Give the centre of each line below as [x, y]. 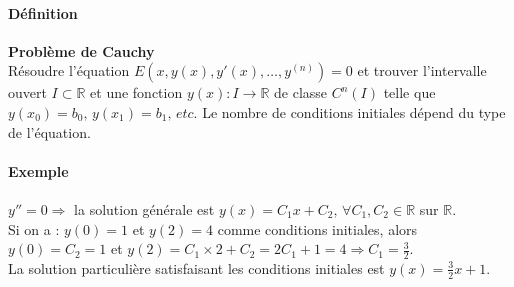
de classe [301, 92]
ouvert [27, 92]
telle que [409, 92]
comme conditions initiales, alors [317, 228]
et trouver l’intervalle [422, 70]
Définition [43, 12]
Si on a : [34, 228]
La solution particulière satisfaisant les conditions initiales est [196, 267]
